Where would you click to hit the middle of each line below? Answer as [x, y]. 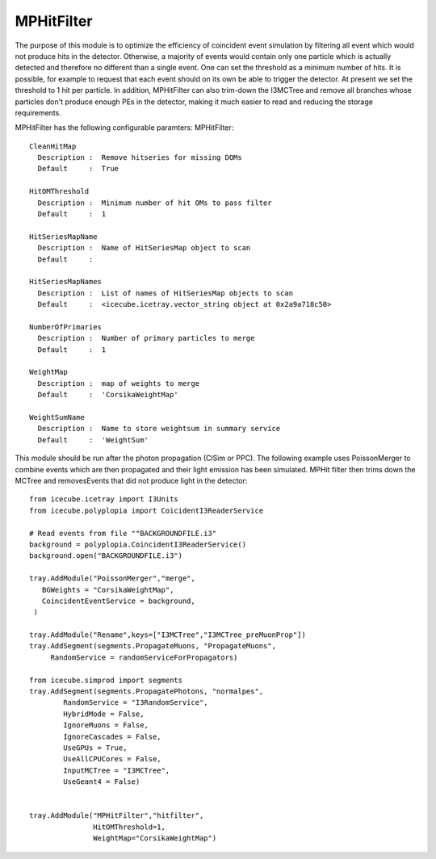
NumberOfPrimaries [66, 327]
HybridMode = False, [104, 714]
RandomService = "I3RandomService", [136, 703]
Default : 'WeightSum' [93, 440]
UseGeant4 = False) [102, 782]
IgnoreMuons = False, [106, 725]
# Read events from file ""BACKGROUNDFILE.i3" [123, 533]
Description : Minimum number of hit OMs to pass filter [155, 203]
